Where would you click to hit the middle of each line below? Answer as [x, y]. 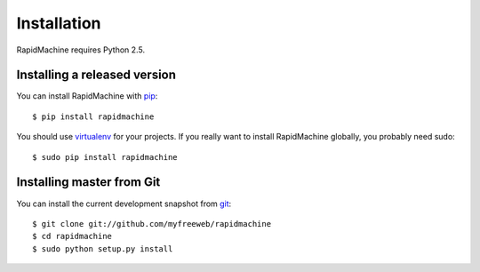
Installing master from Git [88, 182]
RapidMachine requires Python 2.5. [81, 50]
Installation [59, 23]
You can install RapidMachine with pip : [87, 96]
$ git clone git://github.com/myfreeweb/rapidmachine [152, 224]
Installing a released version [96, 75]
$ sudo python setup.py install [103, 248]
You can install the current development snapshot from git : [124, 204]
